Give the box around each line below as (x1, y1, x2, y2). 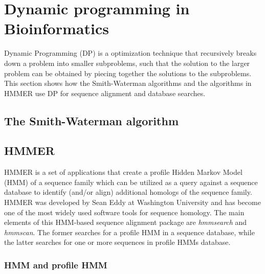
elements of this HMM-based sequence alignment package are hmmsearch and (4, 217, 247, 227)
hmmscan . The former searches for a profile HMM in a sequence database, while (4, 226, 255, 237)
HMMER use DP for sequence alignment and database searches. (4, 87, 206, 98)
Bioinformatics (4, 18, 109, 39)
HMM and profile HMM (4, 258, 107, 271)
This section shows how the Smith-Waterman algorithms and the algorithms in (4, 78, 252, 88)
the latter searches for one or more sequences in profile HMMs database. (4, 237, 231, 247)
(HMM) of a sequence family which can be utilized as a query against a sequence (4, 176, 258, 187)
